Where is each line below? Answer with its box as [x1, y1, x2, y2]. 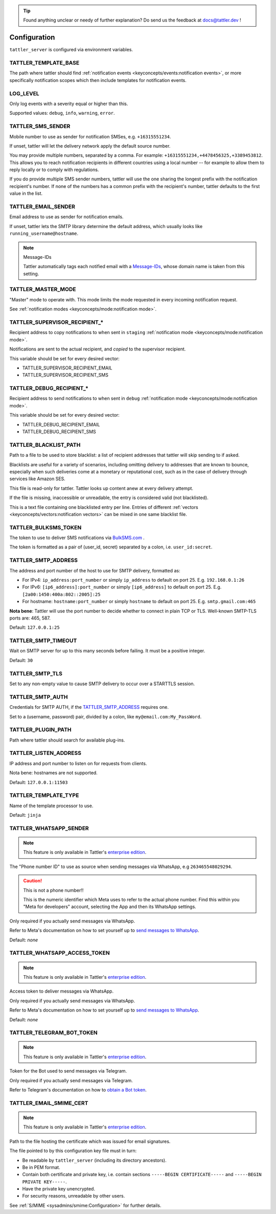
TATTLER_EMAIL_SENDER [9, 203, 75, 210]
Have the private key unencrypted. [22, 1186, 96, 1192]
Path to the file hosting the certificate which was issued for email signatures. [9, 1138, 171, 1144]
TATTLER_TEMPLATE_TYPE [9, 792, 79, 799]
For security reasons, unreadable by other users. [22, 1193, 125, 1199]
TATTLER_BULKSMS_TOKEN [9, 524, 82, 531]
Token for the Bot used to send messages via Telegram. [9, 1068, 127, 1074]
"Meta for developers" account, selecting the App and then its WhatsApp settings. [23, 903, 196, 910]
